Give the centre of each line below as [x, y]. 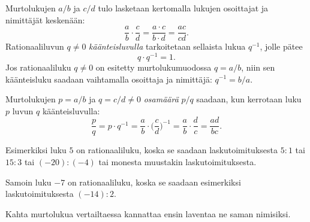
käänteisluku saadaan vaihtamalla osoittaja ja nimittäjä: [109, 79]
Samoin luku [28, 182]
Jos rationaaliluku [38, 67]
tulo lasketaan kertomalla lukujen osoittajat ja [183, 8]
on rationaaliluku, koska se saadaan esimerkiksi [154, 182]
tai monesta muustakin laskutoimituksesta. [177, 161]
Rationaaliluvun [35, 46]
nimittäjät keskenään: [45, 19]
